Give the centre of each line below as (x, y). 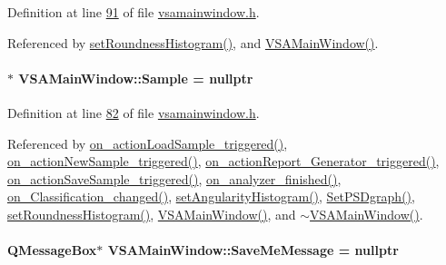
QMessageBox (52, 250)
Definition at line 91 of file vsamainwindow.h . (134, 12)
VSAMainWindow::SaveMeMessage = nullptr (253, 250)
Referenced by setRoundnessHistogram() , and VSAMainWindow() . (193, 42)
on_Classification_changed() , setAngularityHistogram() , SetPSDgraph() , (211, 196)
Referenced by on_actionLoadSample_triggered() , (148, 143)
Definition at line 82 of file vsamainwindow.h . (134, 112)
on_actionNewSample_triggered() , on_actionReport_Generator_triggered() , (223, 161)
